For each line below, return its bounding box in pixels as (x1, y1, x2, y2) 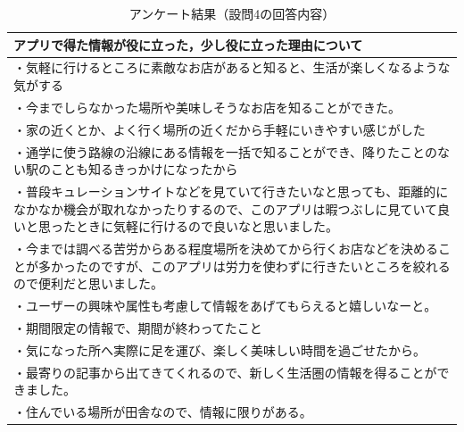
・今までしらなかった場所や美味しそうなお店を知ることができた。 (13, 97, 401, 116)
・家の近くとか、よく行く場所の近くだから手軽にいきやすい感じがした (13, 120, 426, 138)
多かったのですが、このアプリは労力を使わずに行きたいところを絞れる (37, 256, 451, 275)
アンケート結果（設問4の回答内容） (128, 4, 336, 22)
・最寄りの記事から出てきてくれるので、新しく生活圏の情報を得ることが (13, 362, 437, 381)
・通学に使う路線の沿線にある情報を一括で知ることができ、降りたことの (13, 142, 437, 161)
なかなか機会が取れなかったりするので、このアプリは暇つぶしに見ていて (13, 199, 438, 218)
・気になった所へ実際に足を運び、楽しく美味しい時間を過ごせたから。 (13, 340, 426, 359)
